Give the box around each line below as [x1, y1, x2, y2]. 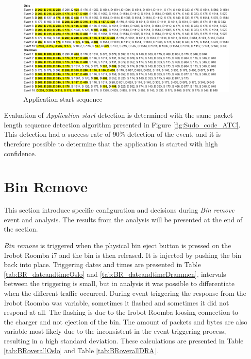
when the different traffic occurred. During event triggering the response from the [4, 287, 246, 298]
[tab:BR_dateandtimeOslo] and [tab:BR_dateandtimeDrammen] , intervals [4, 269, 226, 279]
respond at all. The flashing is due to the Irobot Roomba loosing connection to [4, 307, 238, 317]
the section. [4, 224, 38, 234]
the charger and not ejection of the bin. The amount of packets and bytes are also [4, 316, 248, 326]
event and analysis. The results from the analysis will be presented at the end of [4, 214, 243, 224]
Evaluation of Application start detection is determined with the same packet [4, 110, 233, 120]
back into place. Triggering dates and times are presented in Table [4, 259, 201, 269]
